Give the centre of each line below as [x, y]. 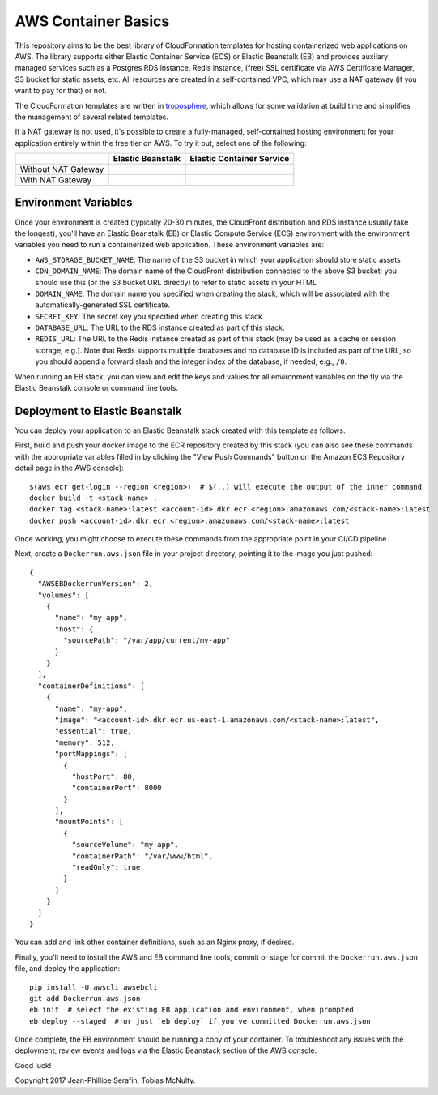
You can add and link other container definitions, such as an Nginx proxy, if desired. [155, 942]
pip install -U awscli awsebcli [94, 987]
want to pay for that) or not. [61, 91]
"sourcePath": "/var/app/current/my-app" [147, 641]
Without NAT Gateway [62, 169]
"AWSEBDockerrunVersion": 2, [96, 584]
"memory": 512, [85, 742]
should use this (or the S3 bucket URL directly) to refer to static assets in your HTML [176, 282]
